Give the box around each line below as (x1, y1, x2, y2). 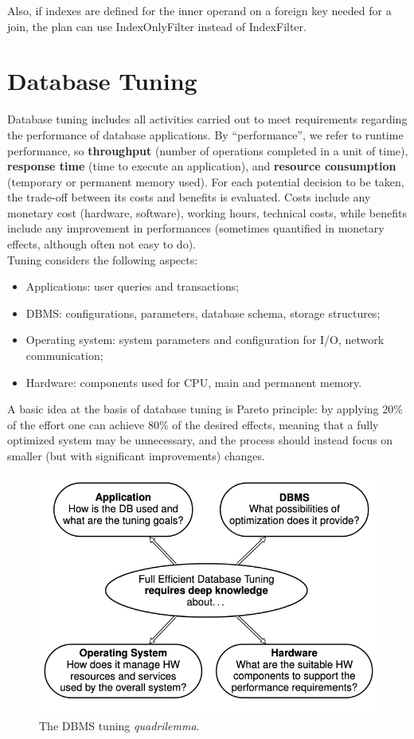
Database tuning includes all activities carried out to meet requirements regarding (7, 111, 408, 127)
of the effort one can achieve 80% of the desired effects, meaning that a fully (7, 416, 379, 432)
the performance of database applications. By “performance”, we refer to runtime (7, 126, 404, 143)
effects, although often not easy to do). (7, 236, 196, 252)
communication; (25, 347, 103, 364)
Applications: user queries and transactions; (25, 278, 240, 295)
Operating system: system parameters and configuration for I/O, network (25, 331, 385, 348)
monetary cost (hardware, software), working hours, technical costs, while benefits (7, 204, 407, 221)
